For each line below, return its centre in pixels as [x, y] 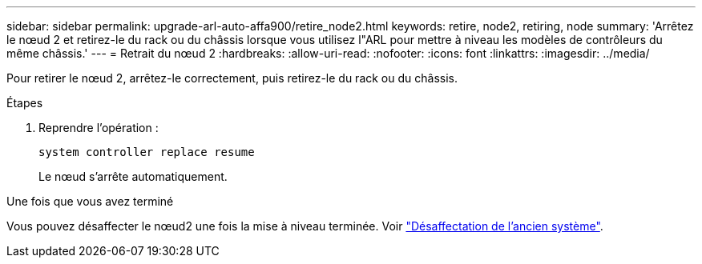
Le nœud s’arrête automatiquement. [133, 176]
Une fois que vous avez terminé [90, 201]
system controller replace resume [147, 152]
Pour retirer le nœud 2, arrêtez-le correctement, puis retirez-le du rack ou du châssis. [232, 78]
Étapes [25, 103]
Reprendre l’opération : [99, 128]
